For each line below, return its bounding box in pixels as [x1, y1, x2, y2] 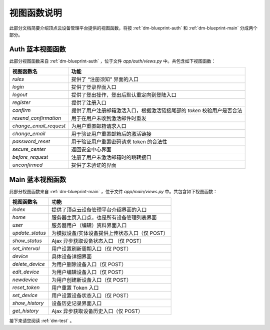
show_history [12, 300, 44, 307]
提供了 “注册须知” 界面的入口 [71, 76, 139, 83]
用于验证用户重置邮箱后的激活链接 [71, 130, 152, 137]
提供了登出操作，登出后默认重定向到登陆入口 [71, 91, 177, 98]
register [12, 99, 31, 106]
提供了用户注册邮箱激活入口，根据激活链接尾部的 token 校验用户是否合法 [71, 107, 242, 114]
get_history [12, 308, 39, 315]
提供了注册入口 [71, 99, 107, 106]
